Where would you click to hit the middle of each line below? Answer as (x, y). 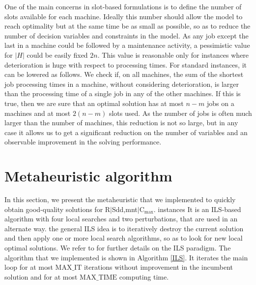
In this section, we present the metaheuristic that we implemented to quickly (120, 199)
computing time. (144, 276)
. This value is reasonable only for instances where (173, 54)
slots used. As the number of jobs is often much (180, 113)
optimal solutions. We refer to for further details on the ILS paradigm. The (118, 248)
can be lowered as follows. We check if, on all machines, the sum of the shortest (124, 74)
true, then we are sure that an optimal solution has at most (94, 103)
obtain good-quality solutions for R (57, 209)
